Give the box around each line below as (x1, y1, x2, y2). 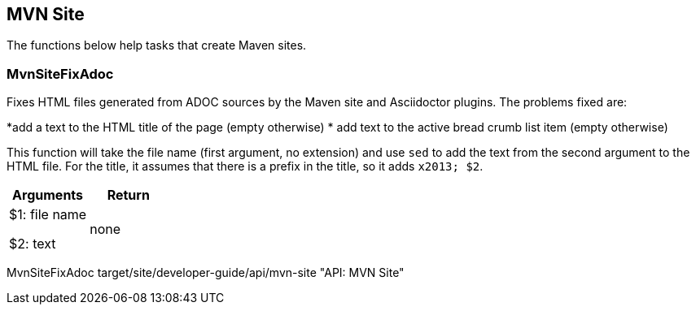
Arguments (12, 187, 84, 204)
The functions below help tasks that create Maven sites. (7, 38, 307, 53)
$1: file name (9, 206, 87, 223)
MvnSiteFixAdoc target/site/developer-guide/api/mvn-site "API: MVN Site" (7, 266, 405, 280)
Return (107, 187, 150, 204)
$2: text (9, 235, 56, 253)
